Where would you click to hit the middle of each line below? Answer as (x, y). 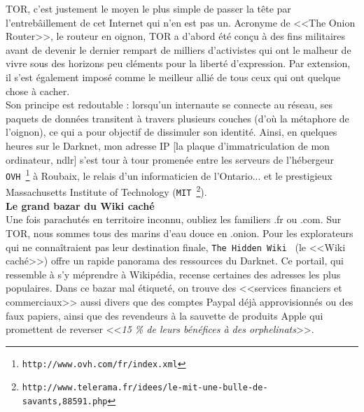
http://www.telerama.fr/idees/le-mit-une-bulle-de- (145, 388)
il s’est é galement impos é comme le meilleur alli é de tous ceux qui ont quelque (173, 77)
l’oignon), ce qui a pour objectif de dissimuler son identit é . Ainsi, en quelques (171, 132)
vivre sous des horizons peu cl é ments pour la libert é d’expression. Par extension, (178, 63)
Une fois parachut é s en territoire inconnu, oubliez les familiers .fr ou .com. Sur (174, 219)
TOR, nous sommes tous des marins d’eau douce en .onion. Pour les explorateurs (180, 233)
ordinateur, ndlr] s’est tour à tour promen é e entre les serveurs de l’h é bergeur (170, 159)
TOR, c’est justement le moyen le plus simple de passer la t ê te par (148, 8)
